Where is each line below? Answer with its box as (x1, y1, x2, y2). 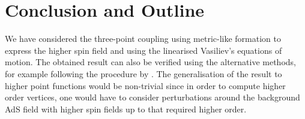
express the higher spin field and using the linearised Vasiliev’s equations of (5, 44, 282, 56)
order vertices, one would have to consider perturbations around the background (5, 91, 300, 103)
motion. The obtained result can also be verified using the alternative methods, (5, 56, 296, 68)
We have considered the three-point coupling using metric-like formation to (5, 32, 281, 45)
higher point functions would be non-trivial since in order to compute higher (5, 79, 286, 91)
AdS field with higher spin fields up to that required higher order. (5, 102, 247, 115)
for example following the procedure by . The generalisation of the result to (5, 67, 282, 80)
